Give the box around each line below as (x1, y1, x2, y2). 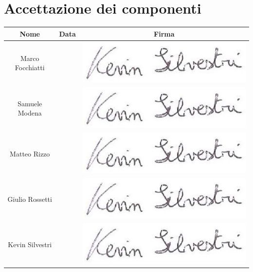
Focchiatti (15, 62, 45, 73)
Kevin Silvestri (8, 239, 52, 249)
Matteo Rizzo (10, 148, 50, 158)
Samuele (18, 98, 42, 108)
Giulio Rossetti (7, 194, 52, 204)
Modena (18, 108, 42, 118)
